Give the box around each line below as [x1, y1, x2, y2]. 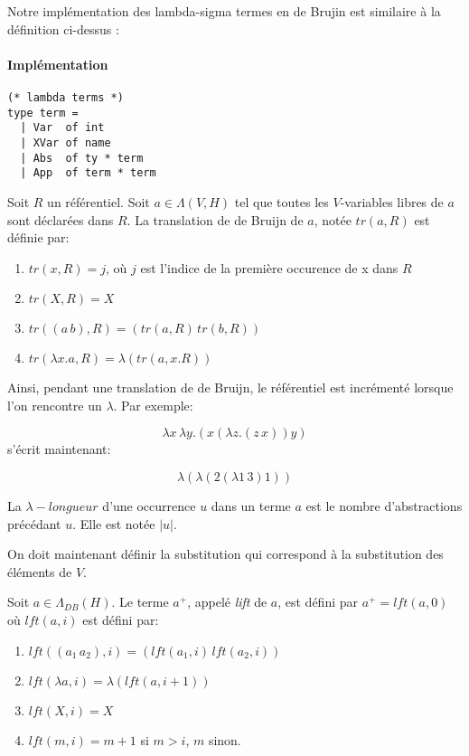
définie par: [7, 228, 70, 247]
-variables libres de [340, 192, 444, 211]
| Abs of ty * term [20, 151, 144, 165]
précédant [7, 514, 61, 533]
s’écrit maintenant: [7, 439, 111, 458]
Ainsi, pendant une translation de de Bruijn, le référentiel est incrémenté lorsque [7, 378, 454, 397]
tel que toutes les [234, 192, 329, 211]
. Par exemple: [113, 395, 193, 414]
